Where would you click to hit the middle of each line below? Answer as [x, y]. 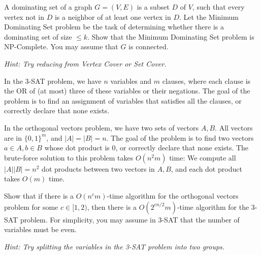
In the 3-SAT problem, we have [53, 81]
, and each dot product [206, 168]
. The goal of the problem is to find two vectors [180, 137]
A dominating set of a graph [48, 7]
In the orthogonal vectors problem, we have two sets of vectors [102, 127]
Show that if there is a [39, 195]
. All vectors [234, 127]
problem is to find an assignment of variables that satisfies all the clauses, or [123, 100]
